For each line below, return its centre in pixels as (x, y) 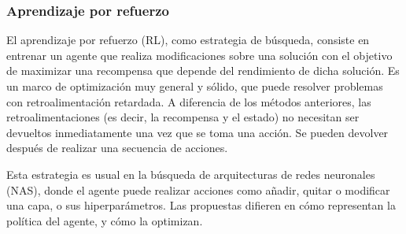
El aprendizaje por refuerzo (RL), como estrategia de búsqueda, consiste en (188, 40)
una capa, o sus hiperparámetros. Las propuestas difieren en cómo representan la (201, 205)
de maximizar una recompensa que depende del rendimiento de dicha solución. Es (203, 71)
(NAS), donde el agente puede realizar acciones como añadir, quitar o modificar (198, 189)
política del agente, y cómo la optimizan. (105, 220)
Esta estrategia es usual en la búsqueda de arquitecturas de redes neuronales (191, 174)
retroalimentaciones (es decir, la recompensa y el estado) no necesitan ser (183, 117)
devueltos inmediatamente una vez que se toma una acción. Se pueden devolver (197, 132)
